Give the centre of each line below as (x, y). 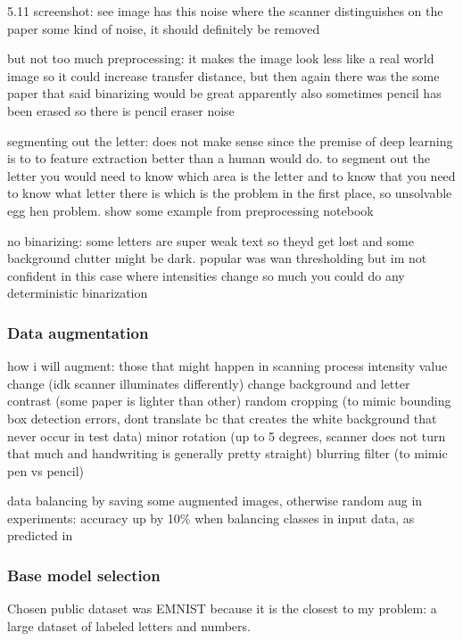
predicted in (40, 535)
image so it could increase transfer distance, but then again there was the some (223, 75)
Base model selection (84, 575)
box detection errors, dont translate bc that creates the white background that (222, 418)
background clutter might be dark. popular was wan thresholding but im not (217, 258)
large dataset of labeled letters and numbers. (129, 625)
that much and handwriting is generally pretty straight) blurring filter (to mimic (227, 453)
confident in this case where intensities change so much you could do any (206, 275)
